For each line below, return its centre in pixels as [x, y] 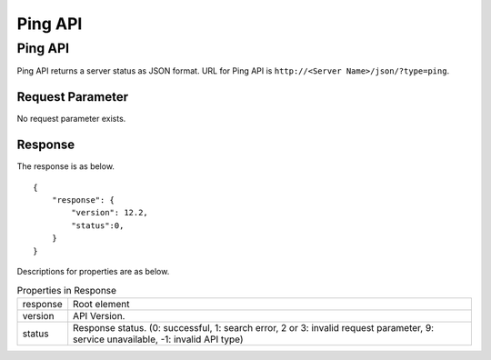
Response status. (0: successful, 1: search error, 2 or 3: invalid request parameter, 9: [254, 327]
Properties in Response [67, 290]
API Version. [99, 315]
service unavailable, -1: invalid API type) [159, 339]
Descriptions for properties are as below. [93, 271]
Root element [101, 304]
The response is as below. [66, 166]
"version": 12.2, [110, 213]
